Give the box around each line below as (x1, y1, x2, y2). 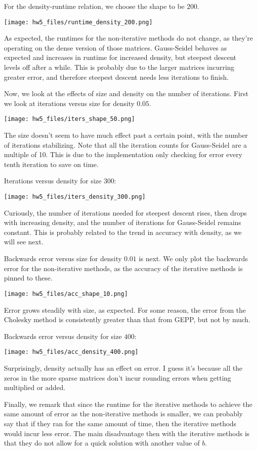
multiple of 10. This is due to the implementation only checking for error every (4, 149, 243, 160)
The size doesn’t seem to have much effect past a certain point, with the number (4, 130, 248, 140)
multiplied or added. (4, 382, 66, 393)
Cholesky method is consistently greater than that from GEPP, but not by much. (4, 314, 251, 325)
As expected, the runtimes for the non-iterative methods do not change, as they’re (4, 33, 253, 43)
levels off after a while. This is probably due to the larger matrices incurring (4, 62, 235, 72)
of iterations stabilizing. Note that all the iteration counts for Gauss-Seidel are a (4, 139, 247, 150)
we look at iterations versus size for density (4, 98, 135, 108)
